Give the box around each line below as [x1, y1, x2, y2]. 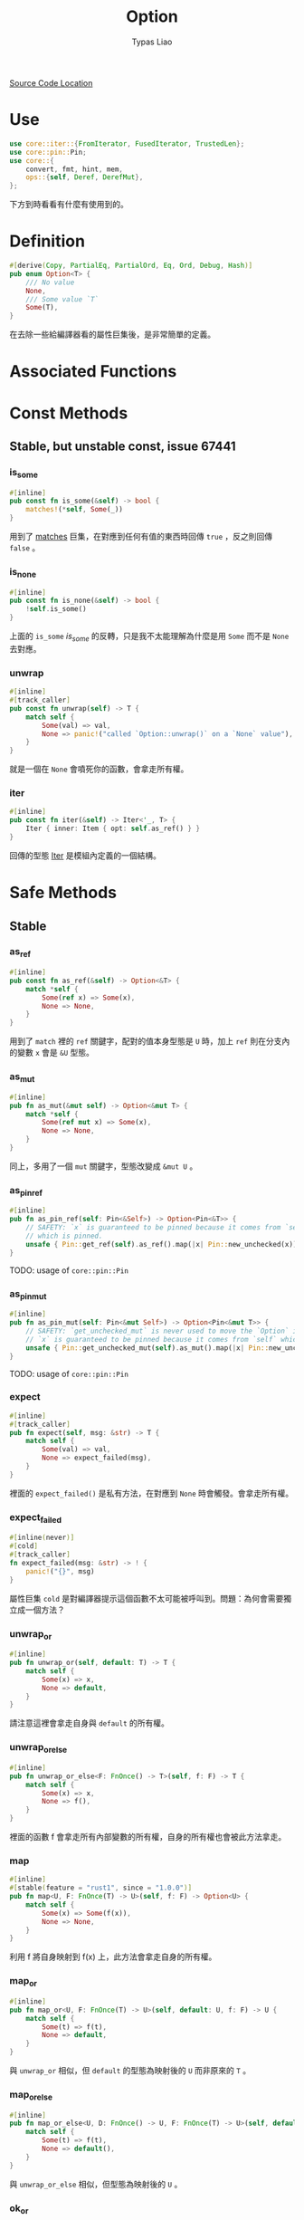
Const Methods [9, 403, 128, 423]
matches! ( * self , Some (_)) [25, 505, 124, 514]
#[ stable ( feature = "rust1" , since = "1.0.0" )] [9, 1883, 193, 1893]
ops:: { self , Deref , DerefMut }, [25, 173, 144, 182]
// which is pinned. [25, 1231, 103, 1241]
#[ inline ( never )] [9, 1533, 75, 1543]
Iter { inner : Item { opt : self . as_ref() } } [25, 824, 201, 834]
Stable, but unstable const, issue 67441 [9, 438, 236, 454]
